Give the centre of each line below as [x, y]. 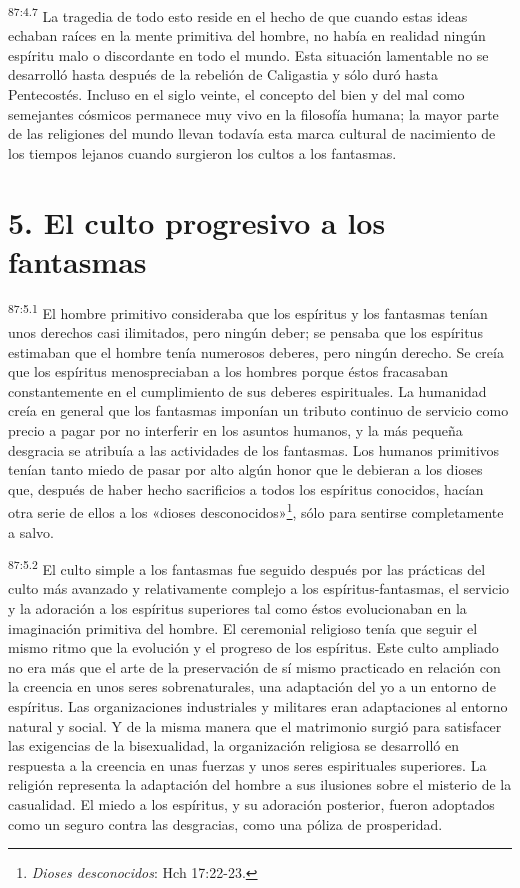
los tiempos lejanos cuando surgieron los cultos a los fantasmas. [202, 152]
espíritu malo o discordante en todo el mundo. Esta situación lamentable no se [248, 54]
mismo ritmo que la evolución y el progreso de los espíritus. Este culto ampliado [253, 647]
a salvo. [31, 531]
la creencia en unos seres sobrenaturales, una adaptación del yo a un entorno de [252, 686]
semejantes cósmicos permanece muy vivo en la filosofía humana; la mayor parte [253, 113]
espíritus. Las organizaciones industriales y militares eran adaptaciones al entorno [258, 705]
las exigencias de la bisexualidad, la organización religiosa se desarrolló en [233, 745]
